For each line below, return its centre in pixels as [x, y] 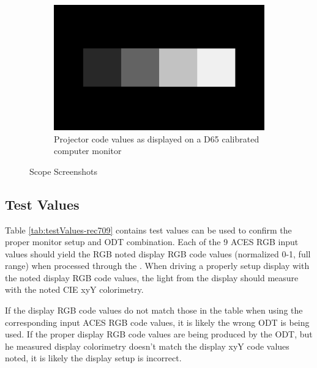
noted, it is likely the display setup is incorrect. [93, 358]
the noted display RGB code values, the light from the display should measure [152, 277]
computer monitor [88, 151]
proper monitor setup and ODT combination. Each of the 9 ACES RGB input [152, 242]
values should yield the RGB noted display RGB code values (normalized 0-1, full [158, 253]
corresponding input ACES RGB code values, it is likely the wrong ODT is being [157, 322]
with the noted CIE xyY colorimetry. [74, 289]
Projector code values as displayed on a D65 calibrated [157, 138]
